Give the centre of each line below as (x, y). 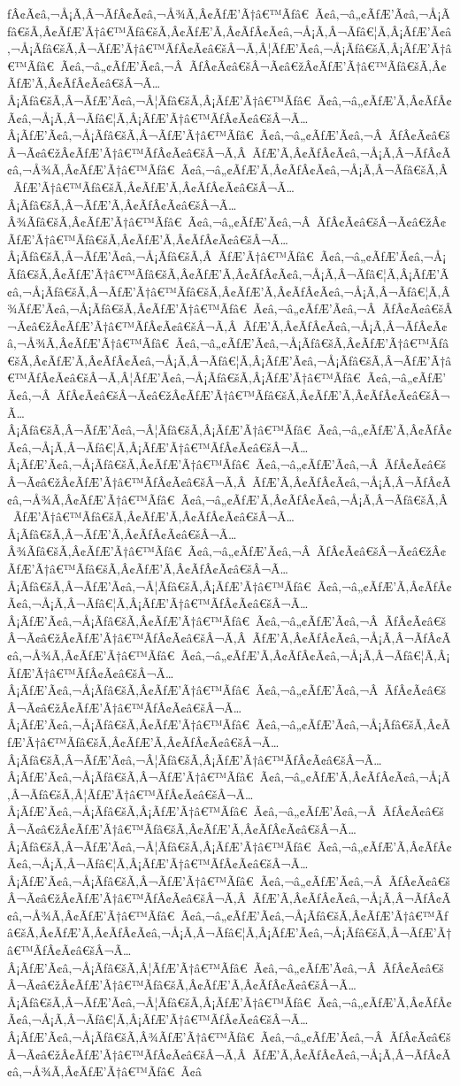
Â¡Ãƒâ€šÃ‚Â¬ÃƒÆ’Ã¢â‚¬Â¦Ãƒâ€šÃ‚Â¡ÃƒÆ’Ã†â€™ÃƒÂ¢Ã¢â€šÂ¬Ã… (195, 759)
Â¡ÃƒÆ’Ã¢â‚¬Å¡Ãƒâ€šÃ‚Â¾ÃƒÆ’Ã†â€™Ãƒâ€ (131, 1037)
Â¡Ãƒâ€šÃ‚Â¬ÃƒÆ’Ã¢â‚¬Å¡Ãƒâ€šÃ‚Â (110, 256)
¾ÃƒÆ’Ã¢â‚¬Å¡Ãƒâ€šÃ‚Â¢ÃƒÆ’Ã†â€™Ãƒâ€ (127, 308)
